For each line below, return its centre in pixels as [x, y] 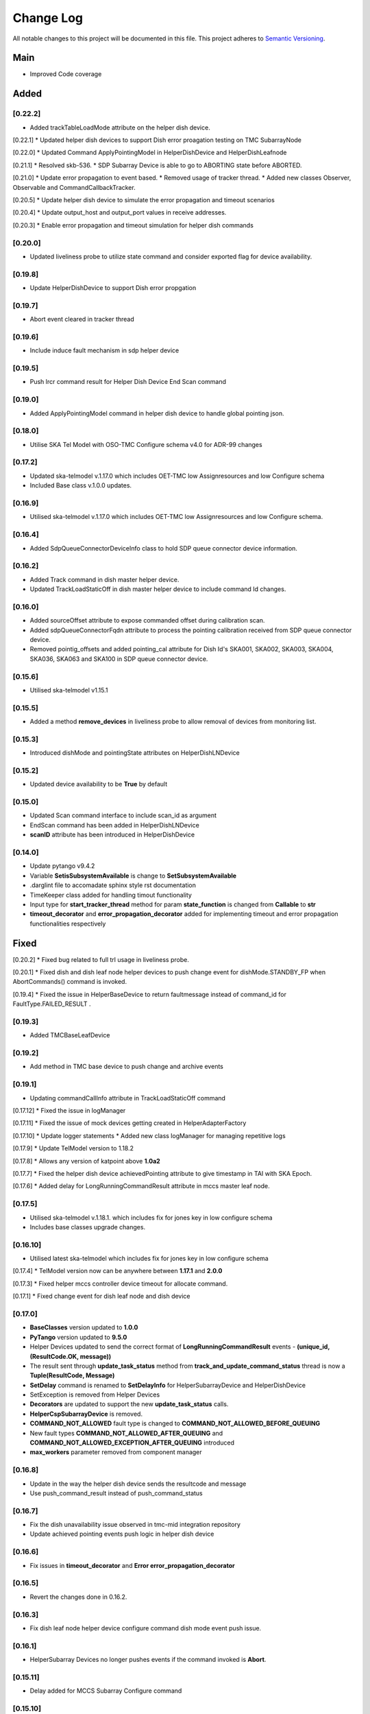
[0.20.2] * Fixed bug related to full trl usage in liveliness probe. [101, 959]
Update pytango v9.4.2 [62, 866]
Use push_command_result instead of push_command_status [116, 1493]
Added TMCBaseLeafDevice [70, 1035]
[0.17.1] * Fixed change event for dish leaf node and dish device [102, 1296]
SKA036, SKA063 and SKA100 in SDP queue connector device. [119, 659]
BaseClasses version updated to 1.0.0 [84, 1327]
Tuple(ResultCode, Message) [72, 1375]
